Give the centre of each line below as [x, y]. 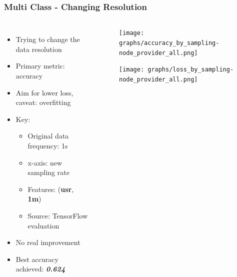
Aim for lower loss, [44, 92]
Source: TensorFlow [58, 215]
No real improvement [48, 242]
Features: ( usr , [51, 189]
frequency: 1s [48, 145]
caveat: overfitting [43, 102]
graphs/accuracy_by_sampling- [169, 43]
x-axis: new [45, 162]
